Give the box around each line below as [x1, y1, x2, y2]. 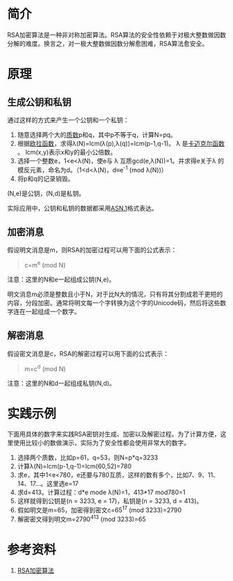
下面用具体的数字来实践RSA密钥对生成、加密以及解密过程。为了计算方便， [7, 430, 220, 439]
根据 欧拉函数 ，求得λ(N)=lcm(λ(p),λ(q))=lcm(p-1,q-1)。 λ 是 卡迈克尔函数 [17, 139, 225, 147]
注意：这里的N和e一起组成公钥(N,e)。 [7, 275, 115, 284]
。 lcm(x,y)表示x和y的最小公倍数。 [17, 147, 117, 156]
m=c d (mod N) [24, 363, 66, 373]
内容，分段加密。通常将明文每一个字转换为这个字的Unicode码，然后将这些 [7, 299, 220, 307]
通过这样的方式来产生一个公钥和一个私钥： [7, 115, 129, 124]
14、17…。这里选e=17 [17, 480, 79, 488]
